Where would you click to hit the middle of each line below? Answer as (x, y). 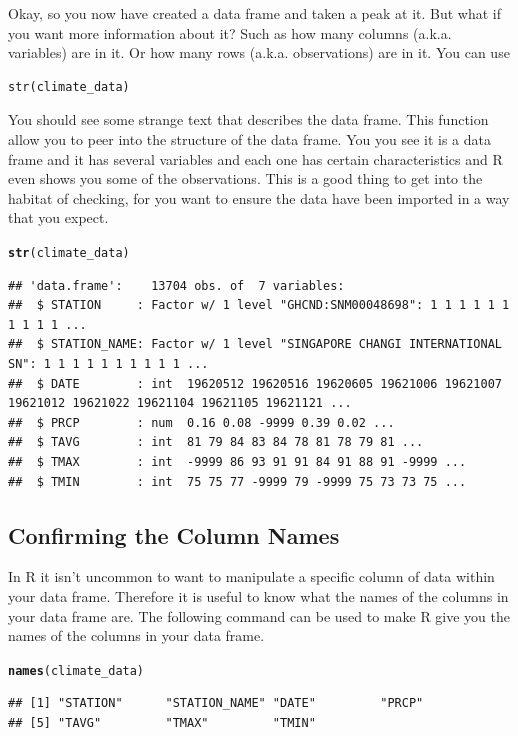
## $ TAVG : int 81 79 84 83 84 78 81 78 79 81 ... (216, 442)
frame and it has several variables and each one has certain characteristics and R (255, 158)
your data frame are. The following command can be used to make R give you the (259, 615)
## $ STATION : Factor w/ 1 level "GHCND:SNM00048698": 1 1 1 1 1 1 (259, 305)
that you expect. (58, 217)
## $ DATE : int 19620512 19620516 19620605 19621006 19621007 (255, 383)
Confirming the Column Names (174, 534)
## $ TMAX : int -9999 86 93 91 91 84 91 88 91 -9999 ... (237, 461)
